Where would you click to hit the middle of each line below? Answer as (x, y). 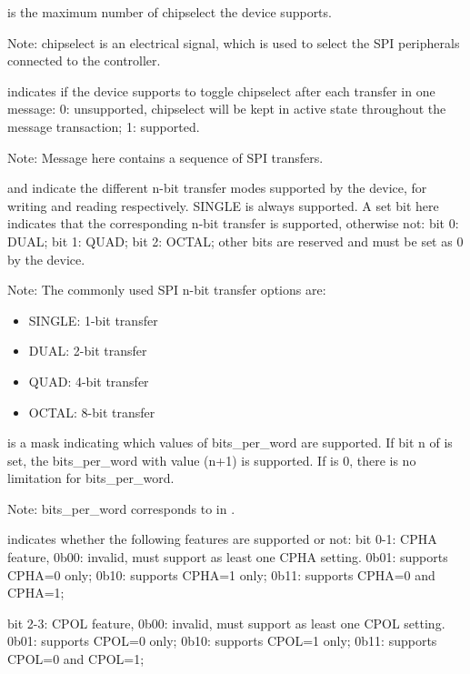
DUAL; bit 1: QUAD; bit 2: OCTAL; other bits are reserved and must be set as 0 (235, 241)
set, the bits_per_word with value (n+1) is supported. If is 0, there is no (212, 460)
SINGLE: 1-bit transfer (93, 320)
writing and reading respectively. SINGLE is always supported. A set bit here (223, 205)
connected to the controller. (84, 60)
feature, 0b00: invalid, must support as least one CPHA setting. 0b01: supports (228, 557)
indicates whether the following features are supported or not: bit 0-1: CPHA (222, 539)
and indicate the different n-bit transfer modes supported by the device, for (217, 188)
